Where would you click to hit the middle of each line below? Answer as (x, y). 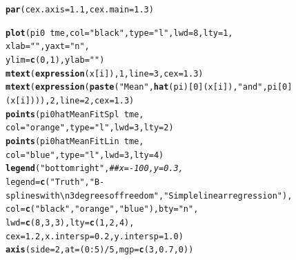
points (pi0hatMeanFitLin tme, (75, 141)
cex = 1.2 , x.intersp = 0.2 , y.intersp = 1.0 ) (95, 236)
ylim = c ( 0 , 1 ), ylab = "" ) (55, 60)
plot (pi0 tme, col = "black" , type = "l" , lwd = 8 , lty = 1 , (119, 33)
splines (23, 196)
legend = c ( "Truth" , (48, 182)
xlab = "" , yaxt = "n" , (48, 47)
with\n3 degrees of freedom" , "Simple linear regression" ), (166, 196)
